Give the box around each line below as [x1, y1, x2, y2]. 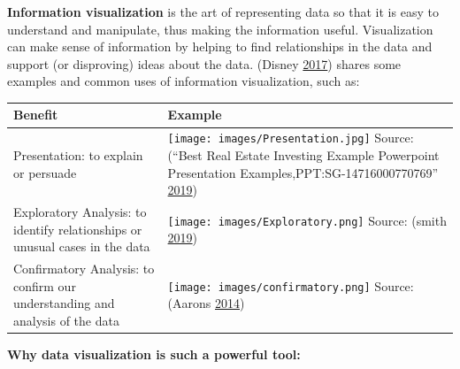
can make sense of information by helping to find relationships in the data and [7, 37, 433, 56]
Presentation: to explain [13, 145, 143, 164]
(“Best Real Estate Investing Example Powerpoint [167, 145, 440, 164]
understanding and [13, 294, 115, 312]
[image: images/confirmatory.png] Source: [167, 276, 414, 295]
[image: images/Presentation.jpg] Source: [167, 128, 414, 147]
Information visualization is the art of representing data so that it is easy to [7, 3, 439, 20]
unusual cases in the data [13, 237, 150, 256]
